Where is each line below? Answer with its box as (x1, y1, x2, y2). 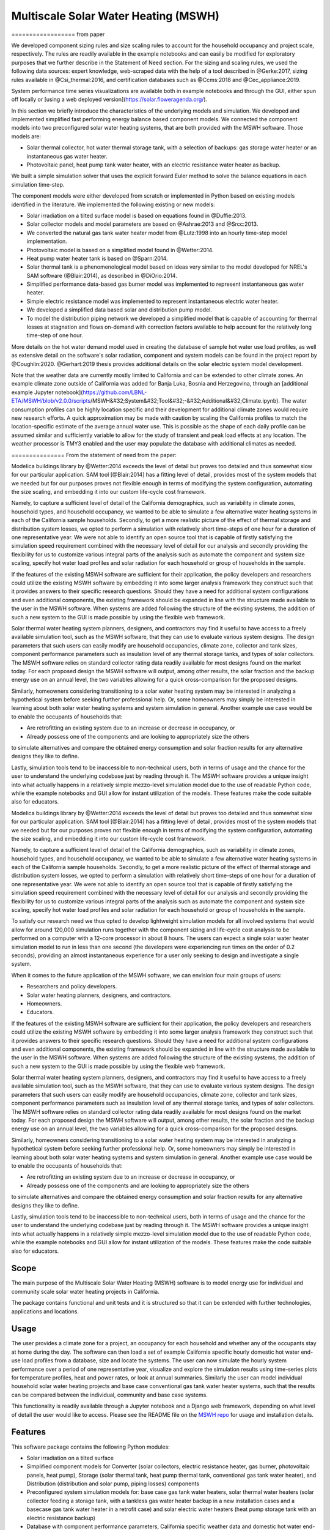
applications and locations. (11, 1307, 79, 1315)
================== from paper (11, 31, 105, 38)
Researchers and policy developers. (26, 983, 117, 990)
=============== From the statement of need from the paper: (11, 451, 177, 458)
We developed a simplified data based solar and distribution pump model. (26, 306, 212, 313)
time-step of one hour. (26, 332, 83, 339)
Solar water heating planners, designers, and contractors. (26, 991, 172, 999)
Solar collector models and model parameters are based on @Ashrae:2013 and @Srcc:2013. (26, 220, 258, 228)
